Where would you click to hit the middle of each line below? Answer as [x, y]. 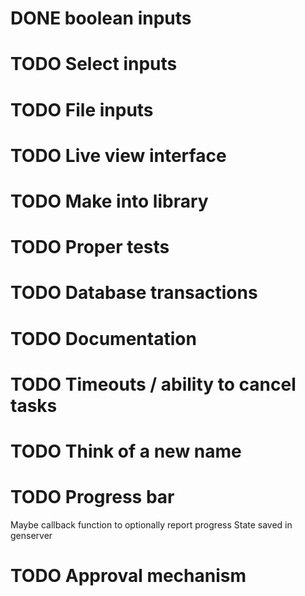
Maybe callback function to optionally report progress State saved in [151, 524]
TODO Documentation [103, 338]
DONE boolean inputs [101, 18]
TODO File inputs [82, 109]
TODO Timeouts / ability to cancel [153, 384]
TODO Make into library [109, 201]
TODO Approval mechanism [128, 576]
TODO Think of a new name [126, 451]
